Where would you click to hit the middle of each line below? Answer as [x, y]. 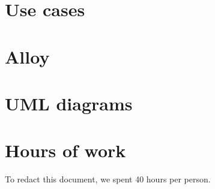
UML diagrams [69, 103]
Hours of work [65, 150]
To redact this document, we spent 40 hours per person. [108, 179]
